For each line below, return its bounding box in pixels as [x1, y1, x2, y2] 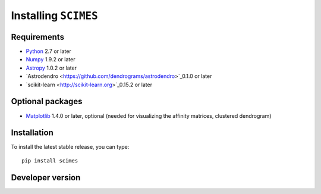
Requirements [11, 32, 65, 42]
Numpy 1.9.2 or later [26, 56, 75, 63]
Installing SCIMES [11, 9, 98, 22]
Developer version [11, 173, 81, 183]
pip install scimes [21, 157, 78, 164]
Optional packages [11, 96, 83, 107]
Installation [11, 128, 53, 138]
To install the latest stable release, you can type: [11, 143, 130, 151]
